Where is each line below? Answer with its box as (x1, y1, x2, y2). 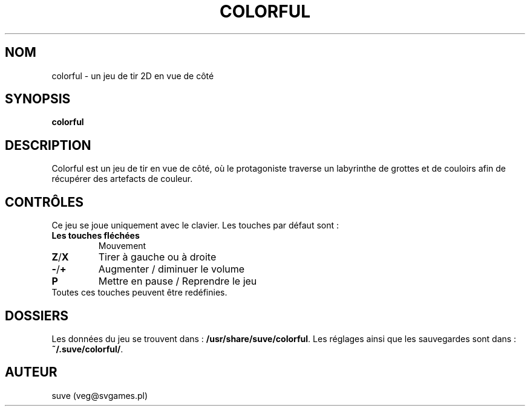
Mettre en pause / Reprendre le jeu (98, 275, 257, 288)
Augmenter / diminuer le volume (98, 263, 245, 276)
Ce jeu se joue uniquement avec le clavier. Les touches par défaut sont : (51, 220, 339, 231)
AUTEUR (5, 364, 57, 380)
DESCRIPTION (5, 137, 91, 153)
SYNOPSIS (5, 91, 71, 107)
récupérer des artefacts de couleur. (51, 173, 193, 184)
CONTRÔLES (5, 194, 84, 210)
